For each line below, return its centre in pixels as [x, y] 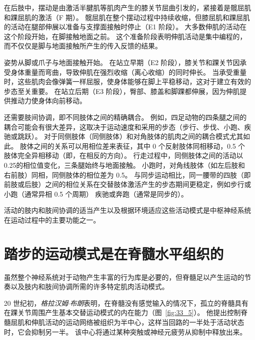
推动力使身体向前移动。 [48, 101]
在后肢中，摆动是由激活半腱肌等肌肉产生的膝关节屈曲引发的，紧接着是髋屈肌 [127, 7]
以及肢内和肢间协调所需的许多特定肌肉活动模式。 [89, 286]
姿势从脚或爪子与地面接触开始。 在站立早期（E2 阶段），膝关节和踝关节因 [122, 62]
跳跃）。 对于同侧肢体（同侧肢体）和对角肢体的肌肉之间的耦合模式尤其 [130, 136]
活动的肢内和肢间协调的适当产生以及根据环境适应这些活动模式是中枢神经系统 [127, 210]
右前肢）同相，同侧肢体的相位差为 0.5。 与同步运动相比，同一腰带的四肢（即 [127, 174]
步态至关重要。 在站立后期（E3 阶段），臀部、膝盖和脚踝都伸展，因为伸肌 [122, 91]
